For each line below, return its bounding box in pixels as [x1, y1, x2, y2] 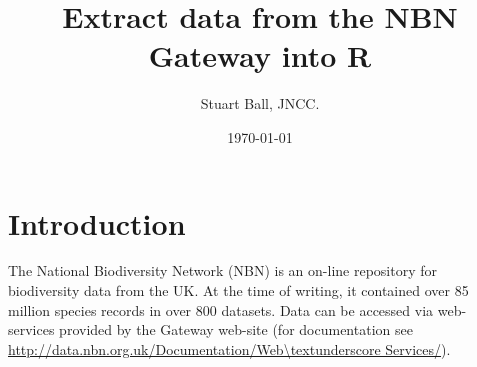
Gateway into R [148, 35, 372, 76]
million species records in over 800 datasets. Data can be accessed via [8, 299, 434, 320]
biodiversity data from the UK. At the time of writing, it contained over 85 [8, 280, 469, 301]
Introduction [8, 202, 186, 243]
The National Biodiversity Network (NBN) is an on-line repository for [8, 260, 437, 281]
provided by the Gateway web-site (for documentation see [59, 319, 413, 340]
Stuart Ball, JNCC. [200, 93, 320, 114]
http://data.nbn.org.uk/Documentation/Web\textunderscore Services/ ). [8, 338, 451, 359]
